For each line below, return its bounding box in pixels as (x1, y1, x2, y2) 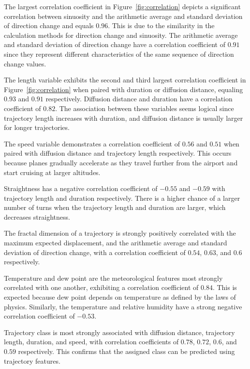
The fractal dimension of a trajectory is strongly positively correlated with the (4, 228, 236, 238)
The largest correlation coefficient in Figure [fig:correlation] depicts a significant (4, 1, 241, 11)
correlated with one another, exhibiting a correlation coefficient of (4, 282, 199, 292)
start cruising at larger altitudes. (4, 167, 101, 177)
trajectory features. (4, 355, 60, 366)
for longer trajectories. (4, 122, 70, 132)
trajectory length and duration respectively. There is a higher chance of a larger (4, 193, 240, 203)
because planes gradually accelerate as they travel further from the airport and (4, 157, 238, 167)
